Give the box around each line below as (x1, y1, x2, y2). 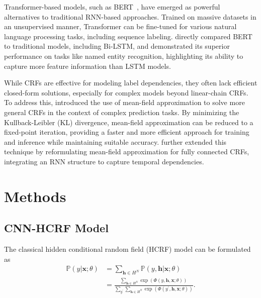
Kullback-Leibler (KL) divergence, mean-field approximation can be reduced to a (4, 117, 253, 127)
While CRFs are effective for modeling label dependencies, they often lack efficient (4, 77, 257, 88)
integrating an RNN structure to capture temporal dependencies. (4, 156, 204, 166)
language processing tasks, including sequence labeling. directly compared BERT (4, 31, 252, 41)
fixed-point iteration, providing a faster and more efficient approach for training (4, 127, 249, 137)
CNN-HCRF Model (4, 220, 109, 236)
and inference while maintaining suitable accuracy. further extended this (4, 136, 227, 147)
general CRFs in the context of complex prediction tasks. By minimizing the (4, 107, 239, 117)
